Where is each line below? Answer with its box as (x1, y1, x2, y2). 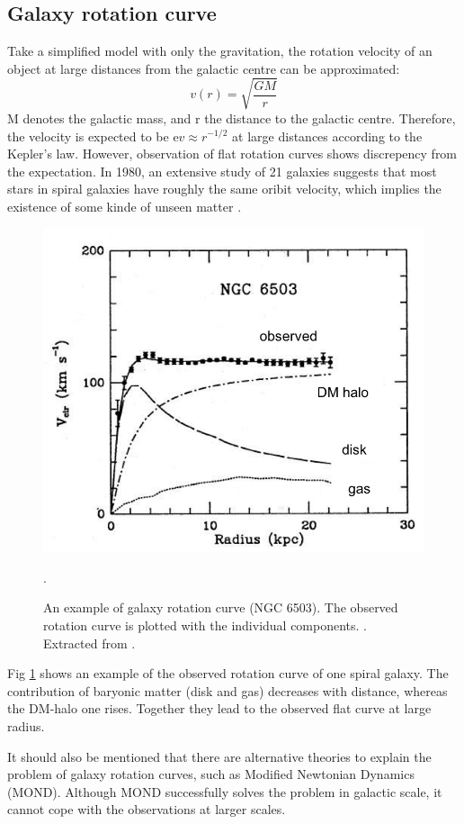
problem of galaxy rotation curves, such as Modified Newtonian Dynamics (7, 765, 415, 783)
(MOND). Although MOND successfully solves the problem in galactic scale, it (7, 782, 442, 801)
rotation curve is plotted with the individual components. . (43, 616, 367, 635)
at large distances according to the (232, 126, 423, 145)
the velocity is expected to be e (7, 126, 179, 145)
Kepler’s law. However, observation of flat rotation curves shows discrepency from (7, 144, 458, 163)
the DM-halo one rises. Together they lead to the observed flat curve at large (7, 699, 432, 718)
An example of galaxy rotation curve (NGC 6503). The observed (43, 598, 398, 617)
